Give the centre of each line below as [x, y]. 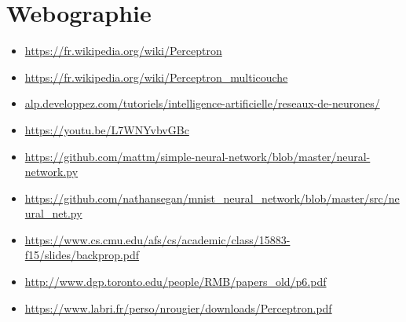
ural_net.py [53, 213]
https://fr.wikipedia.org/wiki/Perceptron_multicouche [156, 77]
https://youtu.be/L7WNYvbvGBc [107, 129]
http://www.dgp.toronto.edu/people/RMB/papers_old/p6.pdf [176, 282]
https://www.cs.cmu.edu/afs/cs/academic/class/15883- [157, 239]
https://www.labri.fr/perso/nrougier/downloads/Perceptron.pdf [178, 307]
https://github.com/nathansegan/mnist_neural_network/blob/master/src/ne [212, 198]
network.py [51, 172]
